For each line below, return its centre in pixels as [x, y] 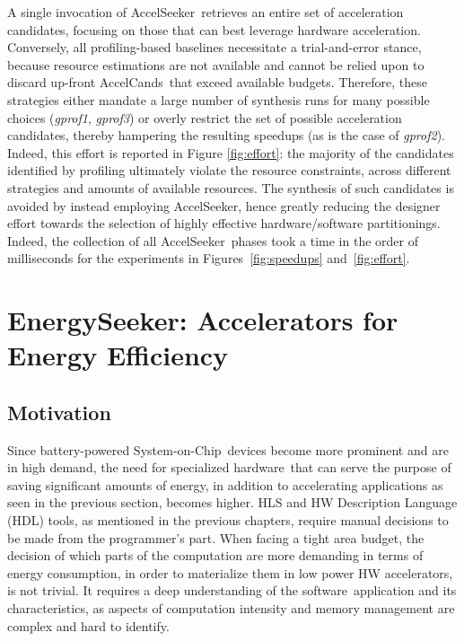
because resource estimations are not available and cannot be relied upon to [216, 64]
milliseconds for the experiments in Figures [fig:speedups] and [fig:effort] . [209, 258]
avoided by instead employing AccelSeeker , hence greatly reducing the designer [224, 205]
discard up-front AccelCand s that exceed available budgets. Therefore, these [217, 82]
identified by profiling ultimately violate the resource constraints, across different [229, 170]
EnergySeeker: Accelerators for [203, 320]
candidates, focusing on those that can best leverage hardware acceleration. [214, 29]
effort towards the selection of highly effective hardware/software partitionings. [224, 223]
